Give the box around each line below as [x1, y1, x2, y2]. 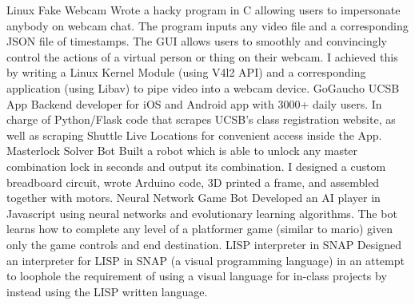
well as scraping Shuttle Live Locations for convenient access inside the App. [6, 126, 382, 143]
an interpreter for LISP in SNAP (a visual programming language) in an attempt [6, 252, 405, 268]
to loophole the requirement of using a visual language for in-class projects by [6, 267, 387, 284]
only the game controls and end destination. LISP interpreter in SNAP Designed [6, 236, 401, 252]
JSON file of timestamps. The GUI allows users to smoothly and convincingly [6, 33, 387, 50]
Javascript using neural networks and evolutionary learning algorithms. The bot [6, 204, 397, 221]
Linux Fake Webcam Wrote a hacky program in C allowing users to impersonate [6, 2, 401, 18]
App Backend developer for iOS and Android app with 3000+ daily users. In [6, 95, 382, 112]
